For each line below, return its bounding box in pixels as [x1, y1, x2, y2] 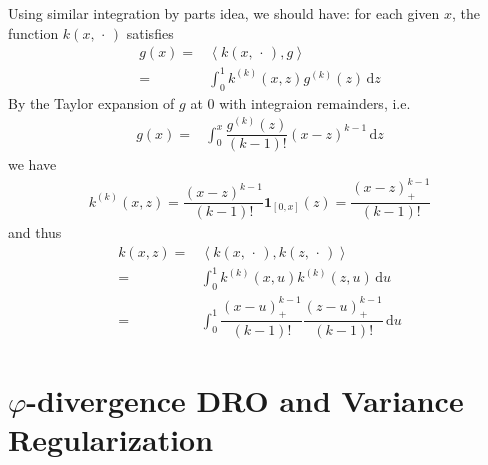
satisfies [126, 22, 174, 43]
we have [8, 154, 57, 175]
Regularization [8, 418, 214, 459]
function [8, 22, 59, 43]
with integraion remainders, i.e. [219, 92, 411, 113]
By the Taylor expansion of [8, 92, 175, 113]
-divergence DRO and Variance [26, 379, 464, 420]
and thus [8, 222, 62, 243]
